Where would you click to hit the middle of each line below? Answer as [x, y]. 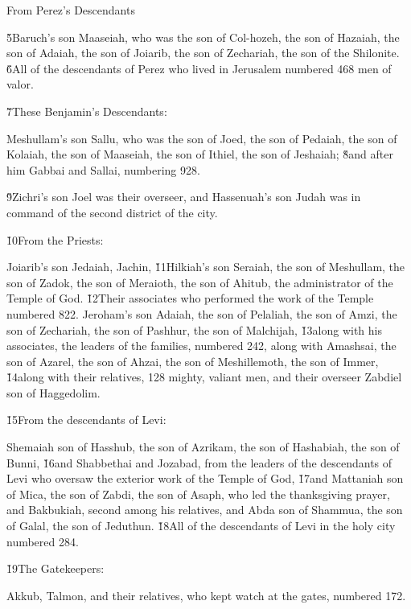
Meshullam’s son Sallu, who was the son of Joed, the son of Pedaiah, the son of [202, 138]
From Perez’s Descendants [71, 10]
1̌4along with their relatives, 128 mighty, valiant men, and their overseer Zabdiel [204, 377]
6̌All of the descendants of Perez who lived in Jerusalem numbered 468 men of [199, 68]
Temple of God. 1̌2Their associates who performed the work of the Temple [190, 298]
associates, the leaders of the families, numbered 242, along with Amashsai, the [201, 346]
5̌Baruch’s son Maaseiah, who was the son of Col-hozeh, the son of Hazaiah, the [203, 37]
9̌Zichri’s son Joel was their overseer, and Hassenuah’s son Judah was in [184, 197]
